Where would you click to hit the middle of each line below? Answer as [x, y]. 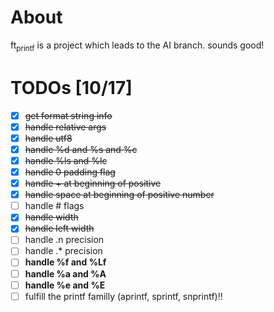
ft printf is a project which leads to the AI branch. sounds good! [137, 46]
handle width [51, 217]
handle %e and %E [65, 285]
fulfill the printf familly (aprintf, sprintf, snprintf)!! [123, 296]
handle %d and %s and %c [81, 149]
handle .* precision [63, 251]
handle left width [59, 228]
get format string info [68, 115]
